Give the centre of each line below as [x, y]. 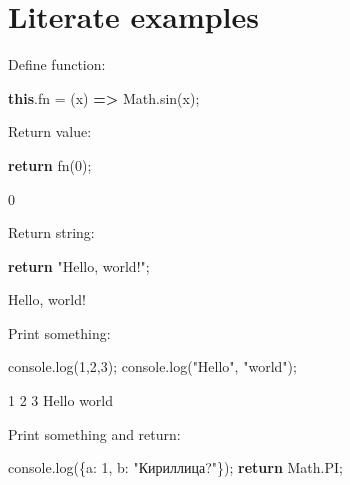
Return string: [51, 232]
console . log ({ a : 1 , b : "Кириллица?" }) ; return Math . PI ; [175, 467]
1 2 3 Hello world [61, 400]
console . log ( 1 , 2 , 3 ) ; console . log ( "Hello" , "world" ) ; [152, 366]
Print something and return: [94, 433]
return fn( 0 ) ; [50, 164]
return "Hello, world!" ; [79, 265]
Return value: [50, 131]
